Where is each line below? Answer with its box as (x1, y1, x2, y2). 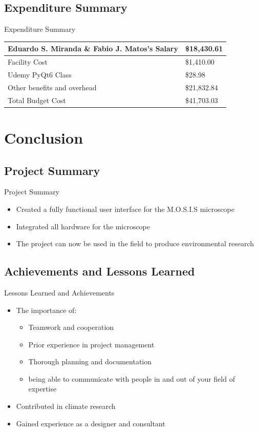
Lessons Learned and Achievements (4, 287, 115, 298)
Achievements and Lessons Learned (4, 263, 195, 279)
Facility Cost (8, 56, 48, 67)
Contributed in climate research (16, 401, 116, 411)
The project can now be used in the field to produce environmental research (16, 238, 254, 249)
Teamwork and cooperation (28, 322, 114, 332)
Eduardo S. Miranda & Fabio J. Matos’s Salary (8, 43, 178, 54)
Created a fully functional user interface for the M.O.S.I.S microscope (16, 203, 235, 214)
